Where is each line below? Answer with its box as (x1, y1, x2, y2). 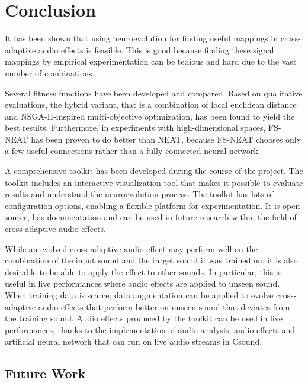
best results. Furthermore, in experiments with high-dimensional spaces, (5, 121, 266, 134)
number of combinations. (5, 66, 95, 79)
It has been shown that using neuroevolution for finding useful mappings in (5, 32, 278, 44)
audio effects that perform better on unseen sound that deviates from (38, 300, 290, 313)
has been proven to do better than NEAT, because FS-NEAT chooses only (31, 133, 301, 145)
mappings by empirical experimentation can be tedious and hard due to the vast (5, 55, 297, 67)
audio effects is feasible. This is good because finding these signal (38, 43, 274, 56)
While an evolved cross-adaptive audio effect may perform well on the (5, 242, 258, 255)
